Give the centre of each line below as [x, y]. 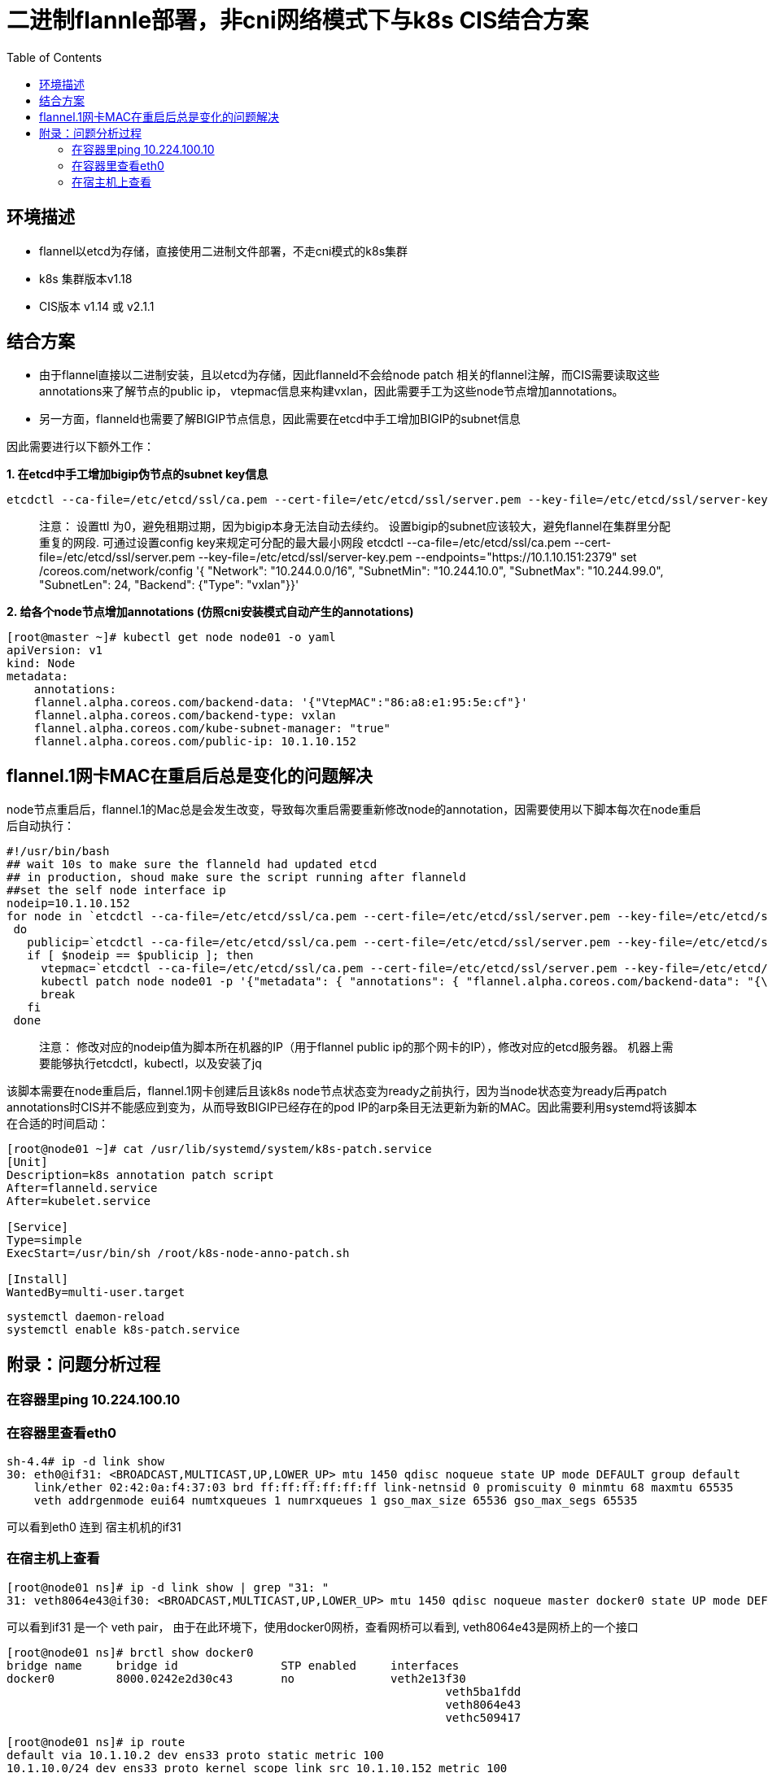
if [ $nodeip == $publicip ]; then [140, 956]
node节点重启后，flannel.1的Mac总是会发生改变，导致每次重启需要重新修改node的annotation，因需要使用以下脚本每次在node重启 [354, 810]
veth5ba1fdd [483, 1691]
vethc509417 [483, 1717]
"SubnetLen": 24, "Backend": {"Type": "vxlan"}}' [169, 585]
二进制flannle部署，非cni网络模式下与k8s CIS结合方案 [298, 20]
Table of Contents [55, 57]
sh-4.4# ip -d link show [85, 1461]
